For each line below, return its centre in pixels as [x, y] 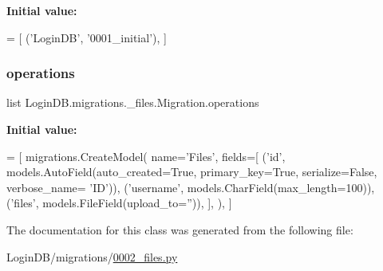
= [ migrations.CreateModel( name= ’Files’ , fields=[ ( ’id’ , [146, 156]
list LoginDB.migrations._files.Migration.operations [133, 102]
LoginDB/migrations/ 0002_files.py [92, 256]
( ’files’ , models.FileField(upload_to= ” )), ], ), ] [119, 203]
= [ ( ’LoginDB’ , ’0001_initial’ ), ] [87, 37]
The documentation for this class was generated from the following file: [180, 229]
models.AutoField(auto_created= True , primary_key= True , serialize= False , [192, 172]
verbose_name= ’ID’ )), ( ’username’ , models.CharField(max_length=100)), [191, 187]
